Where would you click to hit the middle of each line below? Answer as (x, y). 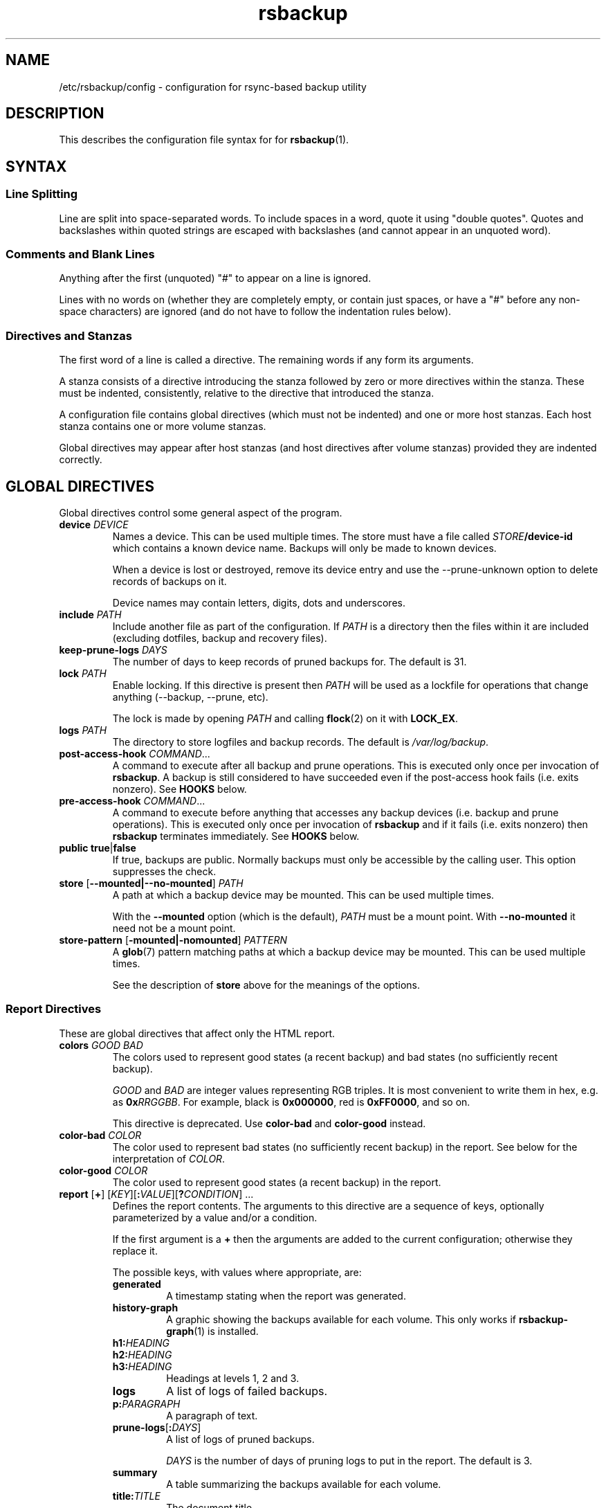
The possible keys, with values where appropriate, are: (237, 1272)
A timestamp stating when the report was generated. (286, 1295)
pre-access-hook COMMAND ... (132, 801)
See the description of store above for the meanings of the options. (266, 985)
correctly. (81, 460)
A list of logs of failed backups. (247, 1391)
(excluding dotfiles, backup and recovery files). (220, 638)
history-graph (145, 1307)
